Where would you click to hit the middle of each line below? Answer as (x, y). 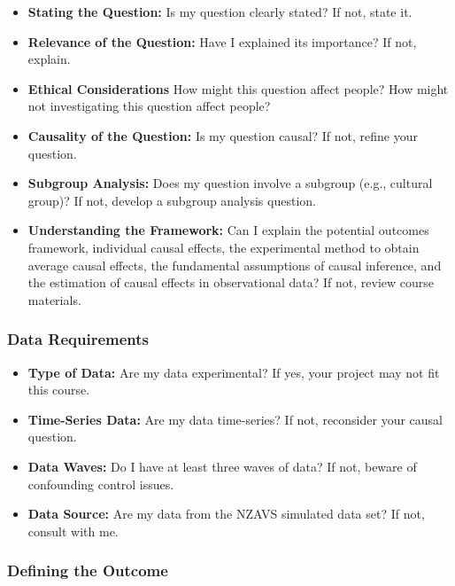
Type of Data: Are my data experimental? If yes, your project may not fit (234, 372)
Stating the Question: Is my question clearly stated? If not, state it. (220, 12)
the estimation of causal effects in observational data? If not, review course (231, 282)
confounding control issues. (101, 484)
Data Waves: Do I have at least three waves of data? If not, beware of (222, 466)
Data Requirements (78, 339)
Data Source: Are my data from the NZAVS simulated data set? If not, (226, 514)
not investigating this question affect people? (149, 106)
